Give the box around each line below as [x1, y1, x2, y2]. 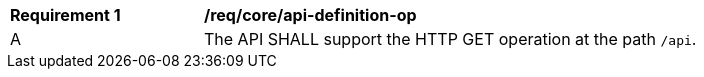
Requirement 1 [10, 5, 121, 25]
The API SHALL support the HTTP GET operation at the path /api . [204, 29, 697, 49]
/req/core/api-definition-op [204, 5, 417, 25]
